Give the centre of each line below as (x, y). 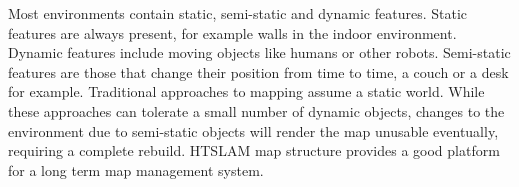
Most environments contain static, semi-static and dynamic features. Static (238, 13)
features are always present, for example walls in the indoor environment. (232, 32)
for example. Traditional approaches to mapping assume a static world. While (246, 91)
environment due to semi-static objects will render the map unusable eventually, (253, 130)
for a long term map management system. (136, 169)
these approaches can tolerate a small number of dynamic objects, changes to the (256, 110)
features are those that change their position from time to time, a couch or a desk (258, 71)
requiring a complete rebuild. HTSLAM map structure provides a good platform (254, 150)
